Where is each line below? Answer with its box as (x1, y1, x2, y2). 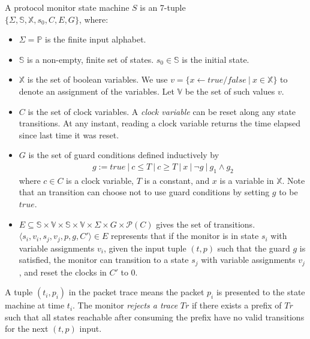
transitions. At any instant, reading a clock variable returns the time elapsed (19, 117, 300, 129)
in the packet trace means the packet (68, 286, 204, 298)
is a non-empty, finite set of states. (27, 53, 154, 65)
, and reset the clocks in (19, 265, 107, 278)
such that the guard (217, 241, 290, 254)
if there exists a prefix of (191, 299, 282, 311)
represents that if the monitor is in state (111, 229, 259, 242)
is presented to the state (216, 286, 305, 298)
